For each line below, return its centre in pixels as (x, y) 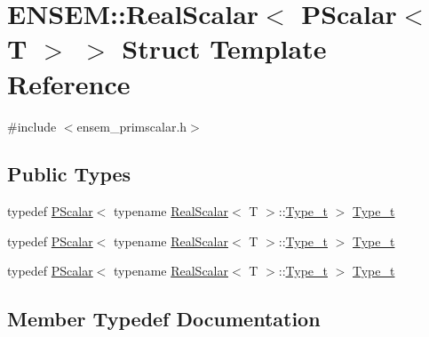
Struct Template (224, 48)
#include (32, 126)
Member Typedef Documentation (164, 319)
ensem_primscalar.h (132, 126)
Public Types (69, 174)
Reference (69, 83)
